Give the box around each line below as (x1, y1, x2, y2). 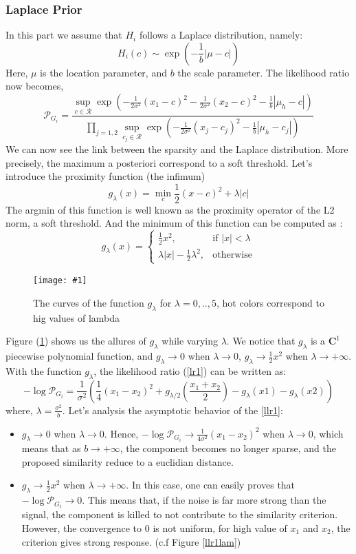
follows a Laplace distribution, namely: (139, 28, 303, 42)
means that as (21, 441, 81, 455)
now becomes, (5, 79, 64, 93)
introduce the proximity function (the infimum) (5, 169, 205, 183)
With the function (5, 363, 82, 378)
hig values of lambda (33, 310, 120, 325)
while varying (162, 334, 218, 348)
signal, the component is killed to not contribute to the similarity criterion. (21, 507, 338, 522)
